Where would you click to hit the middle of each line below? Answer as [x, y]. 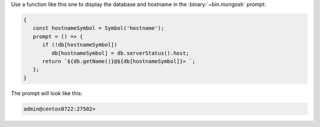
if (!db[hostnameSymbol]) [80, 45]
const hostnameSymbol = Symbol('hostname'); [98, 28]
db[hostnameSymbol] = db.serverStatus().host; [120, 53]
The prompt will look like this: [47, 93]
